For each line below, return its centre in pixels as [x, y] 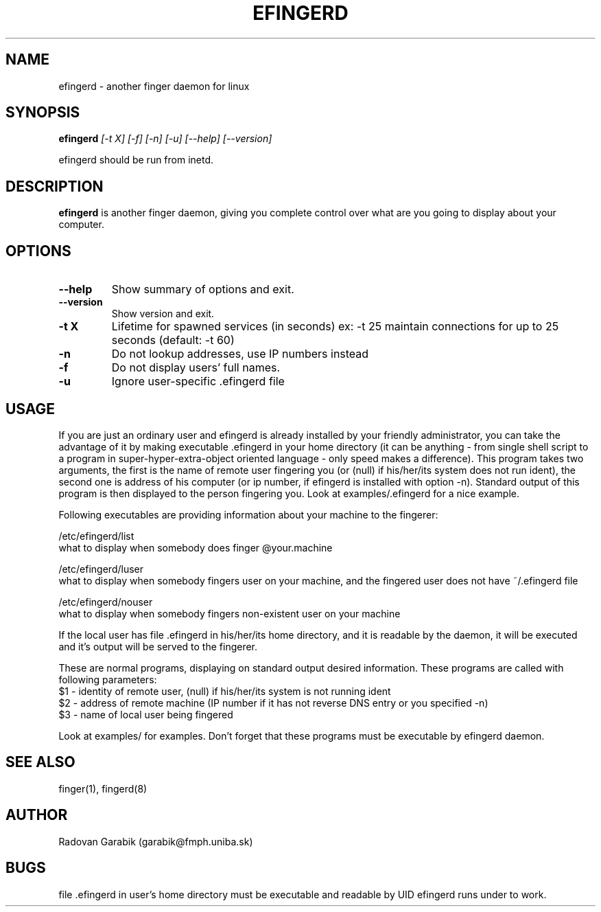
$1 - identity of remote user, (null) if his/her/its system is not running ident [225, 691]
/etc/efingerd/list [96, 536]
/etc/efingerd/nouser [106, 602]
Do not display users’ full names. [196, 368]
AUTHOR [37, 815]
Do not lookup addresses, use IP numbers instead [240, 354]
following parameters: [108, 679]
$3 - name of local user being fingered [146, 714]
